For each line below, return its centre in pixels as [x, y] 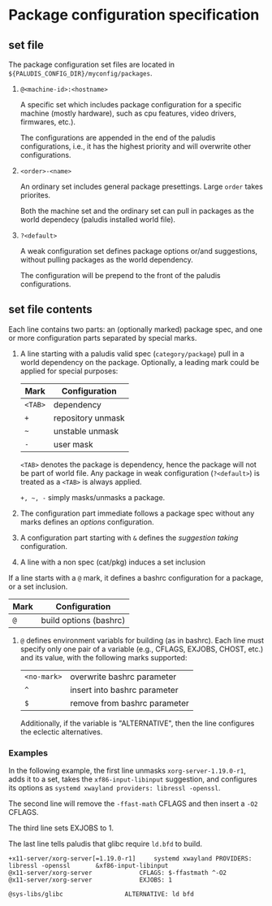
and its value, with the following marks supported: [104, 657]
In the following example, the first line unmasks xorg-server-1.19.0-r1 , [127, 771]
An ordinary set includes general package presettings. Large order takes [142, 186]
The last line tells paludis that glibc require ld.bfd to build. [106, 844]
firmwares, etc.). [47, 122]
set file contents [51, 309]
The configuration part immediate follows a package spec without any [137, 513]
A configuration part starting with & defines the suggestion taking [129, 538]
